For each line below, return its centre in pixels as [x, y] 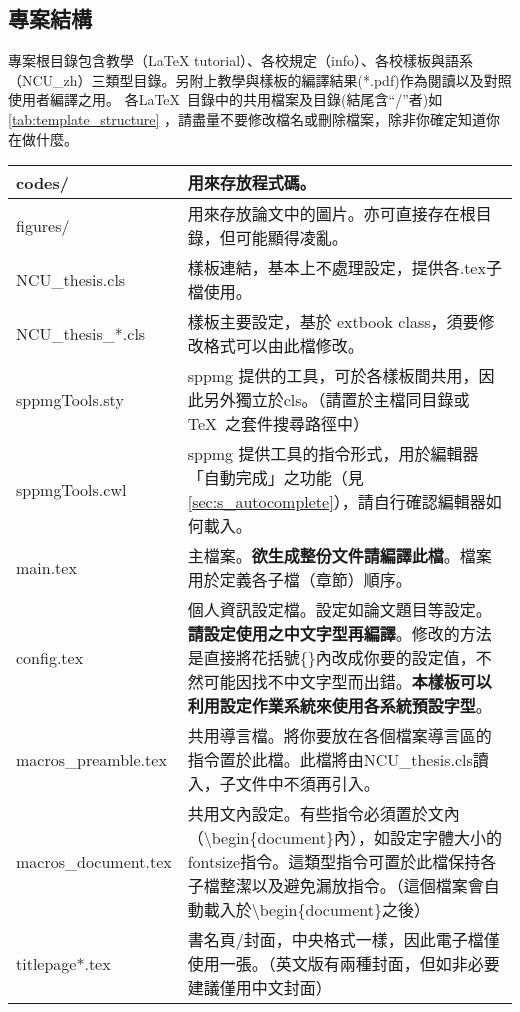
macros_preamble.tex [91, 759]
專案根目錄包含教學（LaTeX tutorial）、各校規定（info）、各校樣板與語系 [240, 60]
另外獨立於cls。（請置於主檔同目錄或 [336, 400]
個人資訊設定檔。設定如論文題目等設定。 [339, 610]
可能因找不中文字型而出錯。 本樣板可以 [347, 682]
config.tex [50, 657]
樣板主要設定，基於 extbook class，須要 [333, 322]
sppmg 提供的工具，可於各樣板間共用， [333, 376]
